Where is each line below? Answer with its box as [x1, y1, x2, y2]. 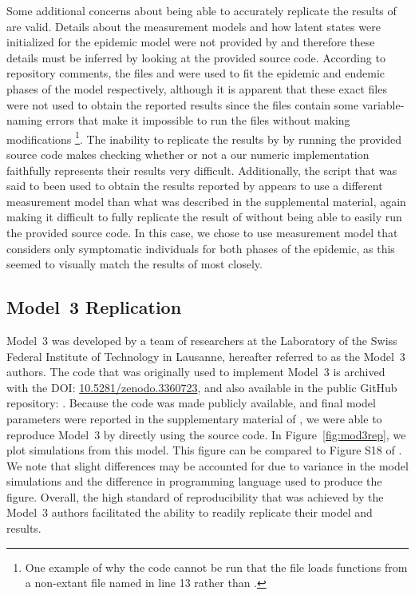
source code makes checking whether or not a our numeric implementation [6, 146, 370, 162]
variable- [362, 96, 405, 113]
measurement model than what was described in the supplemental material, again [6, 192, 406, 209]
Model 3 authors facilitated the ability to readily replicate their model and [6, 504, 373, 521]
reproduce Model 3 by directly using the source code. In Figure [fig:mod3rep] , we [6, 426, 406, 442]
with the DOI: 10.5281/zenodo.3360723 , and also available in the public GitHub [6, 379, 397, 395]
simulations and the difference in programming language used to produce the [6, 473, 382, 490]
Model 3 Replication [6, 295, 182, 319]
